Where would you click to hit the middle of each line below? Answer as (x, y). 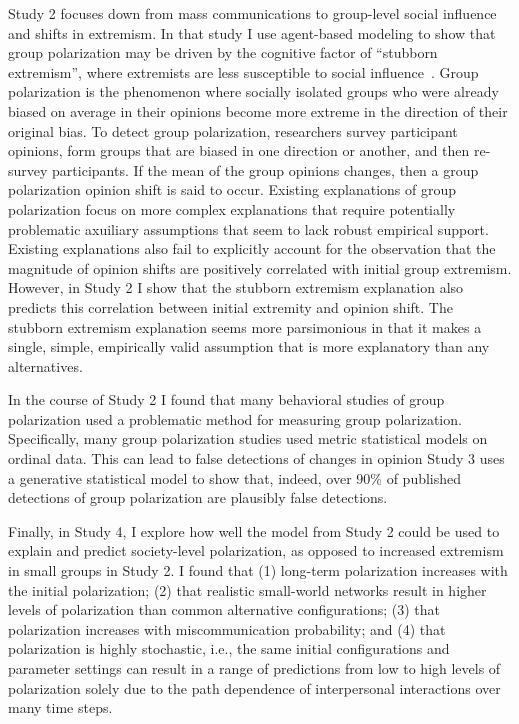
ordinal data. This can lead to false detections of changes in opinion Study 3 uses (256, 458)
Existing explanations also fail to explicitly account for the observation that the (252, 248)
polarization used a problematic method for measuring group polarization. (235, 418)
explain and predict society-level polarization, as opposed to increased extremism (256, 550)
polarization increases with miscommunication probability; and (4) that (227, 628)
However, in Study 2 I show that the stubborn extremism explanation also (236, 287)
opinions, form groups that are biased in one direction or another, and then (239, 150)
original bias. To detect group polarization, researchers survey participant (233, 130)
